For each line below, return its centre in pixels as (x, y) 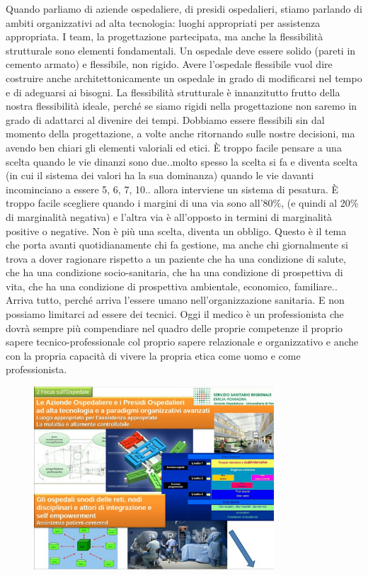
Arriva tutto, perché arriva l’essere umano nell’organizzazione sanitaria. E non (175, 300)
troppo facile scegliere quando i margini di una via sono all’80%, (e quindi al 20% (182, 203)
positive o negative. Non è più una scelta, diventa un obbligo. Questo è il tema (176, 230)
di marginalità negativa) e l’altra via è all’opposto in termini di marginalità (169, 216)
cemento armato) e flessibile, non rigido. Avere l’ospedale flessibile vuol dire (169, 64)
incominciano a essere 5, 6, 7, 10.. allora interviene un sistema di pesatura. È (172, 189)
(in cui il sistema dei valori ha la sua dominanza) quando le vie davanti (160, 175)
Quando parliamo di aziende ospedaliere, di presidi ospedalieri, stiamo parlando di (184, 8)
